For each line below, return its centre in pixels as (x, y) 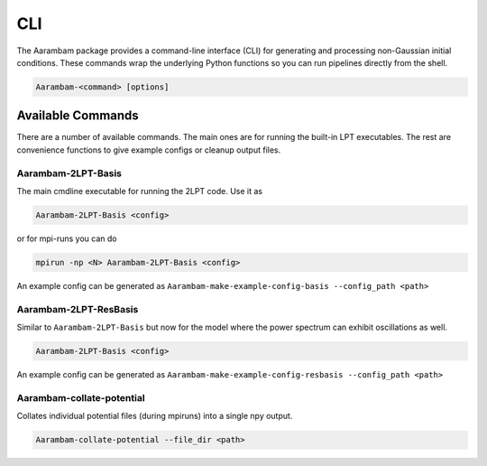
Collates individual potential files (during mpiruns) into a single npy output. (155, 416)
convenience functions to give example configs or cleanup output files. (149, 150)
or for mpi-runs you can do (67, 238)
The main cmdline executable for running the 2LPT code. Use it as (140, 191)
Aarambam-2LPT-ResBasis (78, 309)
